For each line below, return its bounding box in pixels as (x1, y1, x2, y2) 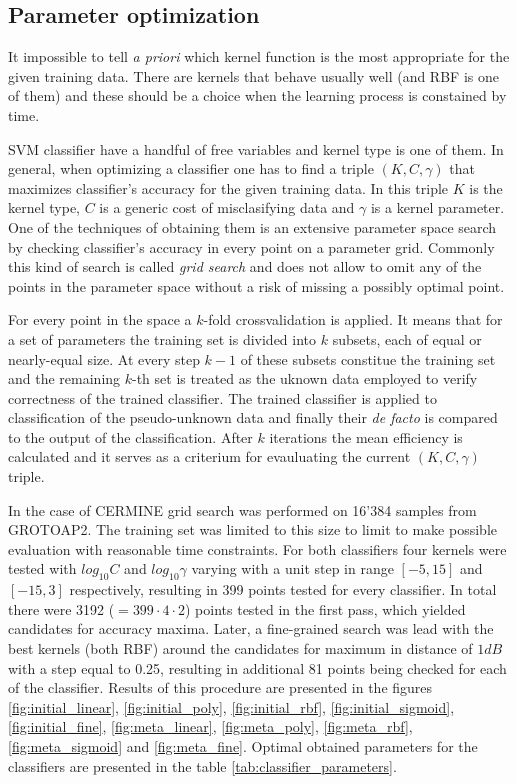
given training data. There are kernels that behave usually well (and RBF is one (8, 65, 499, 86)
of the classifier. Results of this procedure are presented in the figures (8, 677, 433, 698)
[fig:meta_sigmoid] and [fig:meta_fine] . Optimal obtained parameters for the (8, 736, 478, 756)
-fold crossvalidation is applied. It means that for (203, 309, 503, 330)
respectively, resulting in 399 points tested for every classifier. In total (69, 579, 497, 600)
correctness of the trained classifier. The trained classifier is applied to (8, 387, 437, 408)
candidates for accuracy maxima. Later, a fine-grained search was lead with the (8, 618, 494, 639)
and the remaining (8, 368, 121, 389)
